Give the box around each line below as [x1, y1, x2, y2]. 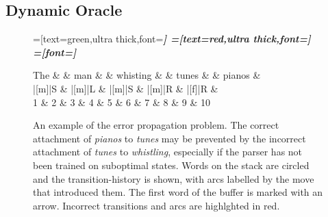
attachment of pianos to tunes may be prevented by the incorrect [33, 131, 306, 145]
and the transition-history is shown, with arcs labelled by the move [33, 171, 314, 186]
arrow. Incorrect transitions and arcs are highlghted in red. [33, 198, 280, 212]
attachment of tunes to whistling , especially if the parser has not [33, 144, 303, 159]
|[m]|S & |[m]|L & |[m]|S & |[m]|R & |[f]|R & [33, 81, 218, 95]
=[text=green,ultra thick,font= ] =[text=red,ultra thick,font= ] [33, 31, 311, 46]
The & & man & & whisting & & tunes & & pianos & [33, 68, 261, 82]
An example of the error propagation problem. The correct [33, 118, 279, 132]
